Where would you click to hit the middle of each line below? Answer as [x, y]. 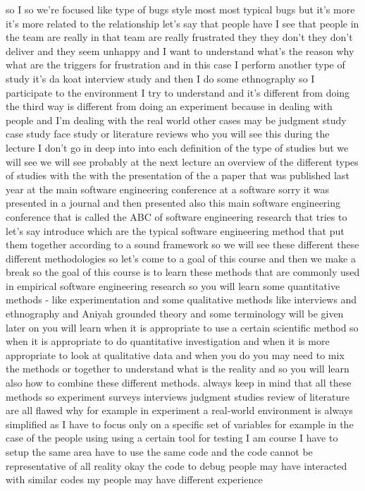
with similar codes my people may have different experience [134, 479]
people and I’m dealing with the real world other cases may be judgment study [176, 120]
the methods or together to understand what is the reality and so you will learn [178, 369]
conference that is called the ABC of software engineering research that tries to [177, 216]
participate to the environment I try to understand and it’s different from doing [178, 92]
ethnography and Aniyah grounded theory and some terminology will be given [175, 314]
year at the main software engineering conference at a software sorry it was [168, 189]
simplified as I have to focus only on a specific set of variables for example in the [180, 424]
